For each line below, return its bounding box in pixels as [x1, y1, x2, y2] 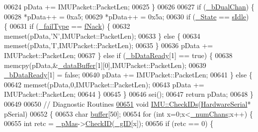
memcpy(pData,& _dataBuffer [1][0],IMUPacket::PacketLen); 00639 [4, 60, 206, 70]
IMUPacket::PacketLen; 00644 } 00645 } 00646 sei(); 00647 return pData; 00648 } [4, 89, 254, 99]
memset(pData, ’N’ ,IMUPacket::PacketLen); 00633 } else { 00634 [4, 30, 200, 41]
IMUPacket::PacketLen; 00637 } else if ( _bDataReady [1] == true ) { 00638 [4, 50, 233, 60]
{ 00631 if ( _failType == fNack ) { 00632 [4, 21, 130, 31]
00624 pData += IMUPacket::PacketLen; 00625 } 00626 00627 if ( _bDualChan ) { [4, 1, 255, 11]
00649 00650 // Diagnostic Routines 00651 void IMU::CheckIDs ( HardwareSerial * [4, 98, 251, 109]
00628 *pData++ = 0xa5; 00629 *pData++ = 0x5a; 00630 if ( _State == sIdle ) [4, 11, 249, 21]
